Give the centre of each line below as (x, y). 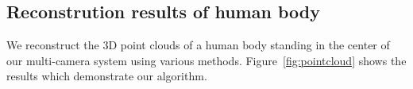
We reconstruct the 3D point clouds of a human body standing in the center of (198, 45)
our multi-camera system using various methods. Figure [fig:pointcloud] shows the (206, 60)
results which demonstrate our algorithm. (107, 76)
